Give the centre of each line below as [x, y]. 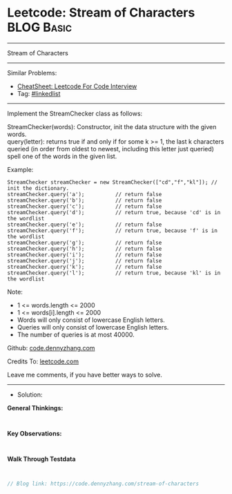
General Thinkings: [35, 408]
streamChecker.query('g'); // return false [85, 243]
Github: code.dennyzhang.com [51, 348]
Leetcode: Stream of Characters [101, 13]
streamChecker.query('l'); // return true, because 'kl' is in [114, 273]
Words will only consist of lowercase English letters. [91, 320]
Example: [20, 169]
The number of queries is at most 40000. [76, 334]
